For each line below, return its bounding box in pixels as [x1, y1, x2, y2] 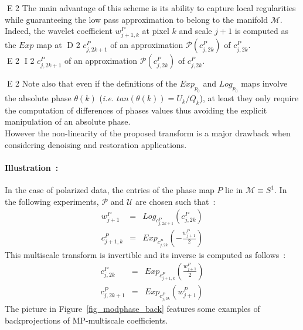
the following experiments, [5, 195, 99, 207]
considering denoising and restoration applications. [5, 138, 187, 150]
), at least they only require [199, 92, 299, 104]
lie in [225, 184, 243, 196]
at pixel [142, 25, 169, 37]
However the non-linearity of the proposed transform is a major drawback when [5, 127, 291, 139]
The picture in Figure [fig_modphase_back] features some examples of [5, 302, 260, 314]
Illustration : [5, 161, 59, 173]
